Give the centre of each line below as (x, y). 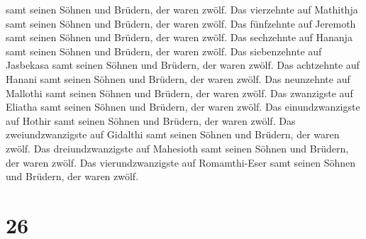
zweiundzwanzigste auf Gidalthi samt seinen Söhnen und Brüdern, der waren (173, 134)
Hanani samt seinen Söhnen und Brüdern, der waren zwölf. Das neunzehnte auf (178, 78)
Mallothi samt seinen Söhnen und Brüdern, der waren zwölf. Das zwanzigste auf (179, 93)
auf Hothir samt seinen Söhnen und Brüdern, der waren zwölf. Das (151, 120)
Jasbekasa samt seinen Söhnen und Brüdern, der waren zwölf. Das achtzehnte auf (183, 65)
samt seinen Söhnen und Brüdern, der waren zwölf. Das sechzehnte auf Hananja (179, 37)
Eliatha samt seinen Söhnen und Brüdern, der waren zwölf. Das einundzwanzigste (183, 107)
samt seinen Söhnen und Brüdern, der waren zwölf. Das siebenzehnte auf (164, 51)
